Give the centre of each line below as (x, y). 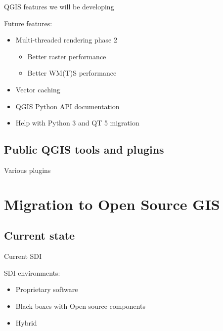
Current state (40, 235)
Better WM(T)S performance (72, 73)
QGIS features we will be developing (59, 6)
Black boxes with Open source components (80, 306)
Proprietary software (47, 289)
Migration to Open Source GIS (112, 204)
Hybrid (26, 322)
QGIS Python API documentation (67, 106)
